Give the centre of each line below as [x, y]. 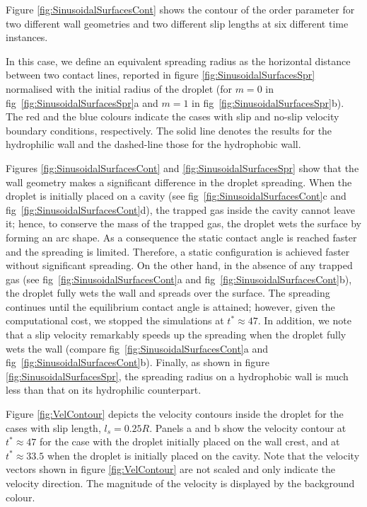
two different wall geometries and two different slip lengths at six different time [177, 23]
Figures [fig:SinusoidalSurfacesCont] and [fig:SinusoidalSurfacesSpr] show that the [182, 167]
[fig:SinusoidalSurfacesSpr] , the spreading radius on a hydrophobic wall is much [177, 376]
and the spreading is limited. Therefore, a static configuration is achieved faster [178, 251]
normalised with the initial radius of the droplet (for [119, 88]
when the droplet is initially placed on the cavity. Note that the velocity [203, 455]
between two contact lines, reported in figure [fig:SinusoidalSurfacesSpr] [161, 75]
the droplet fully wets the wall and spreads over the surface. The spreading [168, 293]
